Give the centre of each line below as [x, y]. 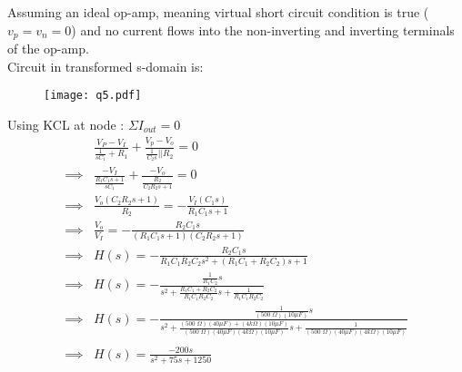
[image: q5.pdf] [93, 96]
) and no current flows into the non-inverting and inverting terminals [263, 29]
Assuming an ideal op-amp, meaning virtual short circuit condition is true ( [218, 12]
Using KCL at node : [66, 124]
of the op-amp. [48, 49]
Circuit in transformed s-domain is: [105, 66]
